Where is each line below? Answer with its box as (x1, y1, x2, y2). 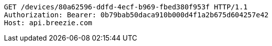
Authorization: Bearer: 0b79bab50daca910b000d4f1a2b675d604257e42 (4, 11, 269, 19)
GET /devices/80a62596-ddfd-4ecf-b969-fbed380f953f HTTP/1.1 (4, 3, 248, 11)
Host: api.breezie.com (4, 19, 93, 27)
